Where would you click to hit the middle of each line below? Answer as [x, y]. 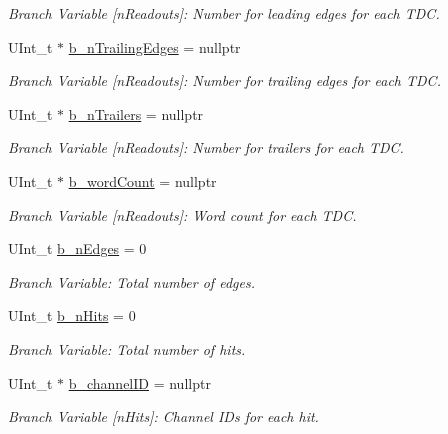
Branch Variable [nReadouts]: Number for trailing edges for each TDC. [224, 80]
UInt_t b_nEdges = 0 [77, 248]
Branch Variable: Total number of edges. [131, 281]
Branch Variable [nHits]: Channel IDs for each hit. [163, 416]
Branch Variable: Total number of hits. [127, 348]
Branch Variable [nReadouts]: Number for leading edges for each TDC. [224, 13]
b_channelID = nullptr [139, 382]
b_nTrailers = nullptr [136, 113]
